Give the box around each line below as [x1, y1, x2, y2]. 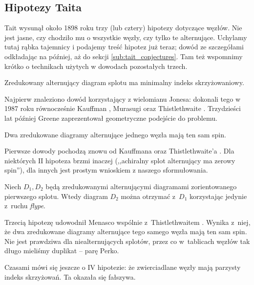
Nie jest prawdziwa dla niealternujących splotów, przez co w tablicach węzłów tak [4, 236, 250, 246]
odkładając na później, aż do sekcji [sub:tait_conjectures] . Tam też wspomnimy [4, 51, 243, 61]
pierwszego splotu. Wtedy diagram [4, 191, 108, 201]
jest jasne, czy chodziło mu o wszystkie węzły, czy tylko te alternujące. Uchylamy [4, 32, 247, 42]
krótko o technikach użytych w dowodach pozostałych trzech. [4, 61, 188, 71]
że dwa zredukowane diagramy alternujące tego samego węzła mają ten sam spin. [4, 226, 247, 237]
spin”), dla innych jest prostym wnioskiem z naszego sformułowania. [4, 165, 208, 175]
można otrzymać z [121, 191, 176, 201]
